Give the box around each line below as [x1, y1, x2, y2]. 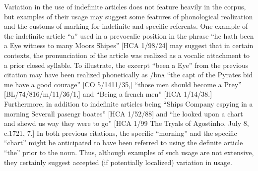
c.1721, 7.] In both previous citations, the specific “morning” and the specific [4, 127, 237, 138]
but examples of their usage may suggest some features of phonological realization [4, 11, 253, 21]
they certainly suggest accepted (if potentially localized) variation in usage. [4, 157, 232, 167]
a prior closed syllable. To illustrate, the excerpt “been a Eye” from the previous [4, 59, 249, 70]
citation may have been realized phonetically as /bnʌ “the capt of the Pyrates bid [4, 69, 253, 80]
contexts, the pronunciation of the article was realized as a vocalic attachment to [4, 50, 250, 60]
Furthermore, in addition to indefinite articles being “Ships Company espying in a [4, 98, 253, 109]
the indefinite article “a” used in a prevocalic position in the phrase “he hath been [4, 30, 254, 41]
